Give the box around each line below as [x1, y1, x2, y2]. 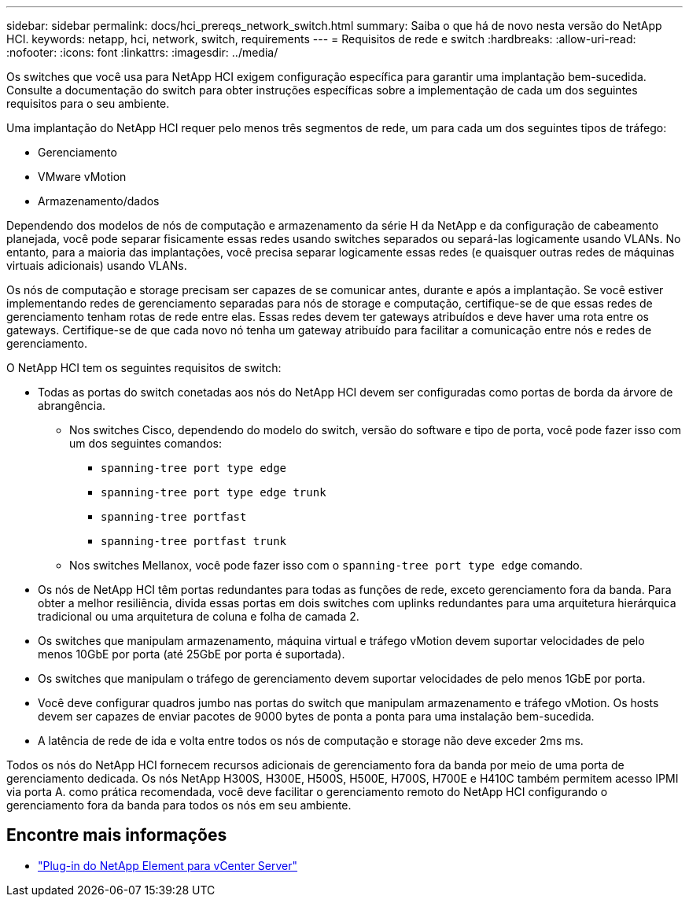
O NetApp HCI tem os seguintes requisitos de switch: [6, 361, 282, 374]
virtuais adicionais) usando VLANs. [6, 259, 187, 272]
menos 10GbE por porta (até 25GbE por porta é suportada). [38, 647, 345, 661]
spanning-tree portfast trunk [101, 535, 287, 547]
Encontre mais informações [6, 825, 227, 846]
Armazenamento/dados [38, 194, 160, 208]
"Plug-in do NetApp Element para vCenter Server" [38, 858, 298, 872]
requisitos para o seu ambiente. [6, 97, 170, 110]
